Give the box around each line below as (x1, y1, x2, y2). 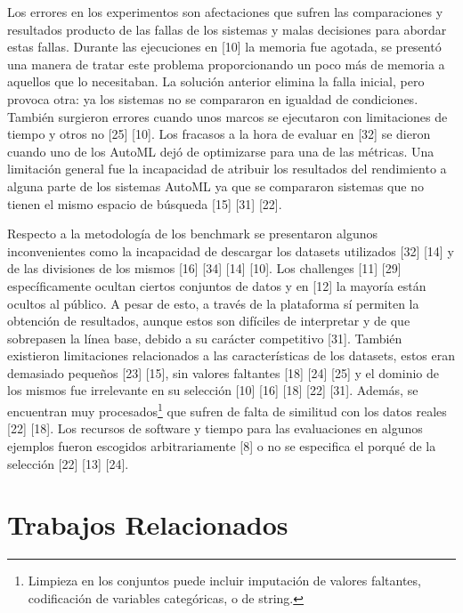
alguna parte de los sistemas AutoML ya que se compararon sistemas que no (7, 176, 424, 195)
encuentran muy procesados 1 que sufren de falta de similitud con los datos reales (7, 399, 447, 420)
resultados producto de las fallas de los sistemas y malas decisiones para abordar (7, 20, 447, 38)
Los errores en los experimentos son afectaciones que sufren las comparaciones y (7, 3, 443, 20)
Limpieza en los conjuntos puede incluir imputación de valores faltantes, (28, 571, 421, 590)
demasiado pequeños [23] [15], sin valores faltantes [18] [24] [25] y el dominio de (7, 363, 439, 382)
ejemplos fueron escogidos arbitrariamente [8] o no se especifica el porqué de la (7, 436, 436, 455)
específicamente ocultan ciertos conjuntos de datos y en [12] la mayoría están (7, 276, 426, 294)
